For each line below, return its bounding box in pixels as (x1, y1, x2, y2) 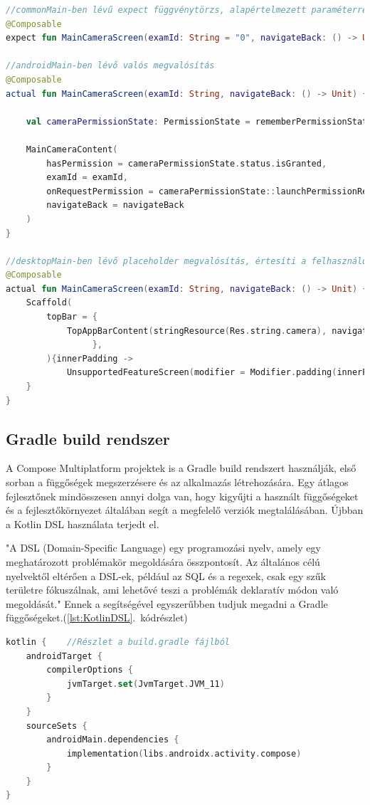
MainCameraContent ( (26, 144, 118, 154)
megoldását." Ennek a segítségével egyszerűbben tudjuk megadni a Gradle (6, 596, 328, 611)
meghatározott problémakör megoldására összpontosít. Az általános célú (6, 554, 320, 569)
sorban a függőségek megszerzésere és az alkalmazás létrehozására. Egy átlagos (6, 475, 349, 490)
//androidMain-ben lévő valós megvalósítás (6, 60, 215, 71)
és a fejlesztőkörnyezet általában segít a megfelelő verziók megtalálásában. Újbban (6, 503, 364, 517)
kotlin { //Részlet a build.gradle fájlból (6, 636, 231, 647)
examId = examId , (46, 172, 128, 183)
